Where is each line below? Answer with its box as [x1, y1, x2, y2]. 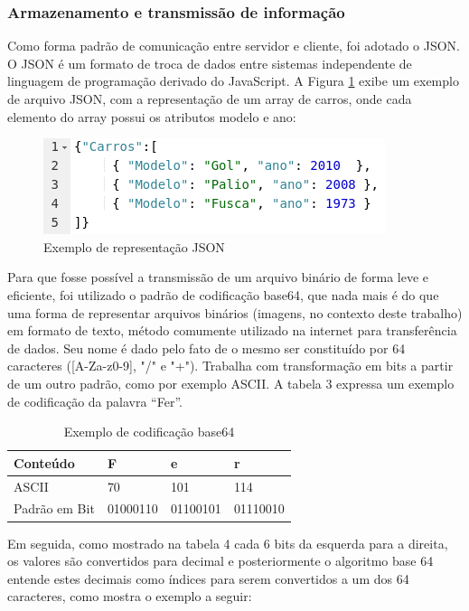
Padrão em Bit [14, 499, 95, 518]
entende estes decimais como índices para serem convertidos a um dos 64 [7, 569, 409, 587]
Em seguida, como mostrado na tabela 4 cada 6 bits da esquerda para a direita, [7, 533, 448, 552]
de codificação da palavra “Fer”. [7, 391, 183, 410]
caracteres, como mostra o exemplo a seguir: [7, 587, 252, 606]
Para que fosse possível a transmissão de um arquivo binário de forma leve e [7, 268, 429, 287]
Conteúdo [14, 453, 75, 472]
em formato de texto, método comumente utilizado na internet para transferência [7, 321, 457, 340]
